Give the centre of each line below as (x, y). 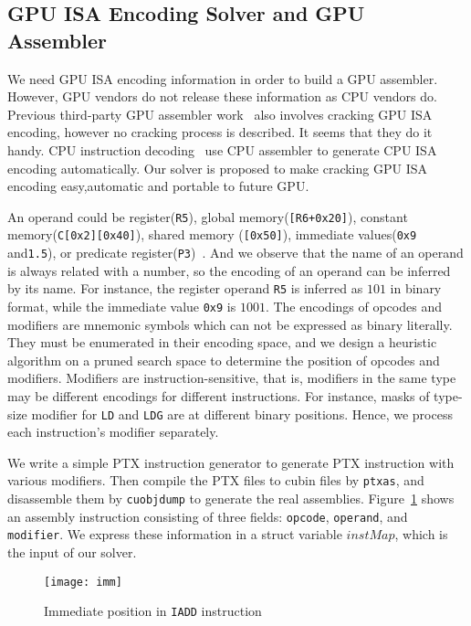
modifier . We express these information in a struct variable (175, 534)
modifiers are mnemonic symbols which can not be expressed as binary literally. (230, 324)
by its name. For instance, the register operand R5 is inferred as (185, 288)
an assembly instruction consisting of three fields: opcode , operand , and (208, 516)
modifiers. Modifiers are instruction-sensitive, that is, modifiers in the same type (232, 378)
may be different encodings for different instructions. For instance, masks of (219, 396)
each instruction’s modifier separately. (113, 432)
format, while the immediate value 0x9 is (122, 306)
